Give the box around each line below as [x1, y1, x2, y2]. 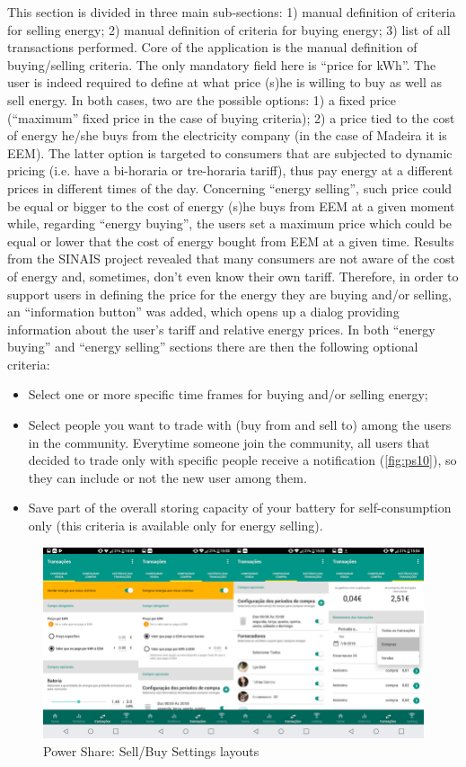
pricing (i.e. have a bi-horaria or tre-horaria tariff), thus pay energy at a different [7, 161, 453, 180]
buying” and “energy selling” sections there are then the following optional [7, 337, 418, 356]
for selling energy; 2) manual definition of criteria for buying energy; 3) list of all [7, 20, 451, 39]
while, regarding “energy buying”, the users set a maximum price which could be [7, 214, 453, 233]
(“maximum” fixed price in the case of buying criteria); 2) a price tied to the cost [7, 108, 455, 127]
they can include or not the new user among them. [28, 468, 307, 486]
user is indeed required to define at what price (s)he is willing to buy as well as [7, 73, 442, 92]
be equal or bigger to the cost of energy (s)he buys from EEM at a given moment [7, 196, 455, 215]
